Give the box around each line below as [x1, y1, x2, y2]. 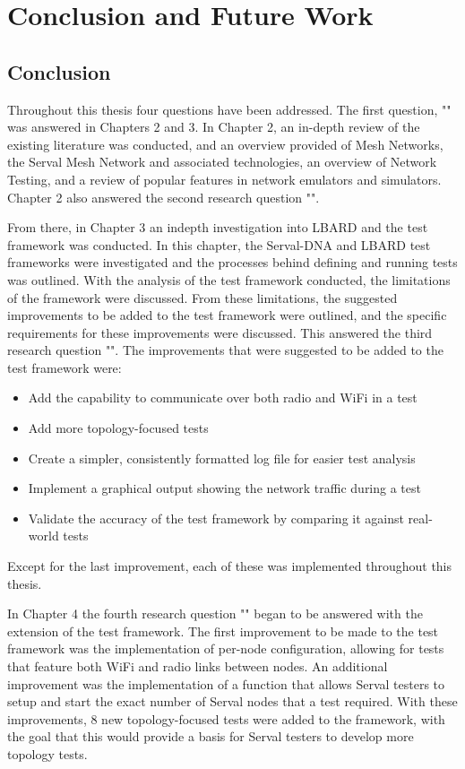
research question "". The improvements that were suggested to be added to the [7, 341, 443, 359]
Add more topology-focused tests [28, 419, 209, 437]
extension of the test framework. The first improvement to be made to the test [7, 621, 439, 640]
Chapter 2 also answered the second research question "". [7, 187, 320, 206]
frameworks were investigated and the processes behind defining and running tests [7, 253, 458, 272]
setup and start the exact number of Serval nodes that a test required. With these [7, 692, 458, 711]
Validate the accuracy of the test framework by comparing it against [28, 508, 404, 527]
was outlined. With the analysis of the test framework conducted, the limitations [7, 270, 451, 289]
